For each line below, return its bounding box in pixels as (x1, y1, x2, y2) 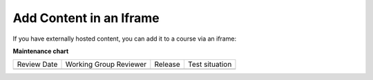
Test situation (187, 59, 232, 69)
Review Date (17, 59, 58, 69)
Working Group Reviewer (65, 59, 147, 69)
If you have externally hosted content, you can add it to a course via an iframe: (12, 34, 237, 43)
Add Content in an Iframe (12, 10, 160, 26)
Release (154, 59, 181, 69)
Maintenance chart (12, 47, 69, 55)
